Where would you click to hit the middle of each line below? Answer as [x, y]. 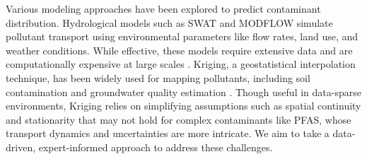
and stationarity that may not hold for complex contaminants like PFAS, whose [179, 119]
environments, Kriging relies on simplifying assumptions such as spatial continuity [183, 106]
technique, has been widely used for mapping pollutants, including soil [158, 77]
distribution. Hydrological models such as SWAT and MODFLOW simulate [169, 22]
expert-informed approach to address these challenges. [156, 147]
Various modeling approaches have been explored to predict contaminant [163, 8]
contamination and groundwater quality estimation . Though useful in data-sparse [183, 92]
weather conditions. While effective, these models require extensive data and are [179, 50]
